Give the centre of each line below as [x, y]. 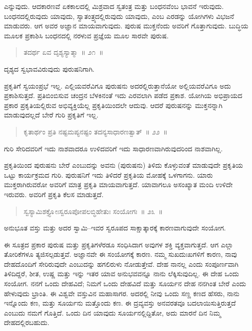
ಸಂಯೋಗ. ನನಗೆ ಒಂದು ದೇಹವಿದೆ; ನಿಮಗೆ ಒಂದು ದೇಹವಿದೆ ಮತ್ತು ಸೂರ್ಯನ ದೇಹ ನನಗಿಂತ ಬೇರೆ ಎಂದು [125, 283]
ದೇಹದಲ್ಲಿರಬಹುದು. [27, 322]
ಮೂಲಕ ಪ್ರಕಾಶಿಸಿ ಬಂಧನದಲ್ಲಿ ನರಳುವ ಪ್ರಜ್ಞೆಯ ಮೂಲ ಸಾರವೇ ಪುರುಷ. [86, 35]
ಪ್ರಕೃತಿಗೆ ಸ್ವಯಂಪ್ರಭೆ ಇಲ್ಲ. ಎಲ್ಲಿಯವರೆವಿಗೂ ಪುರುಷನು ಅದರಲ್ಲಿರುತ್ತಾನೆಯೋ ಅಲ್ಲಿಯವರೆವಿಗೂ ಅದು [118, 85]
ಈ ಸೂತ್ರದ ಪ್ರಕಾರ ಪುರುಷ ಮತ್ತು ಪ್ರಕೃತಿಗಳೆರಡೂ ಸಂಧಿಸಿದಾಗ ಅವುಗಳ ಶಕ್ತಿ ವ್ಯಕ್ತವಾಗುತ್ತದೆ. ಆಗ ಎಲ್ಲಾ [119, 244]
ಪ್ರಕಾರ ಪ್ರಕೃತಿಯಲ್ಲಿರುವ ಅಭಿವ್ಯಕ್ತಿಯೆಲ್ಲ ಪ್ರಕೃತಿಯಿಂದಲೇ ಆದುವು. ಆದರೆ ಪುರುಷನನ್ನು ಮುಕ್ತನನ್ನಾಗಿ [113, 105]
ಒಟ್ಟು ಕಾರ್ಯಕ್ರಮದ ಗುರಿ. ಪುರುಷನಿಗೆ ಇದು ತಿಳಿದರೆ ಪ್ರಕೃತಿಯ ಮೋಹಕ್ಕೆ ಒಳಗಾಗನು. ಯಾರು [109, 174]
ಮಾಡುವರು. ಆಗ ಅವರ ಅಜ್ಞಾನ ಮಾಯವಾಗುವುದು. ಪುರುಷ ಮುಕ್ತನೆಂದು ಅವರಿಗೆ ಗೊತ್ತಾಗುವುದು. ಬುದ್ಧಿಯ [126, 26]
